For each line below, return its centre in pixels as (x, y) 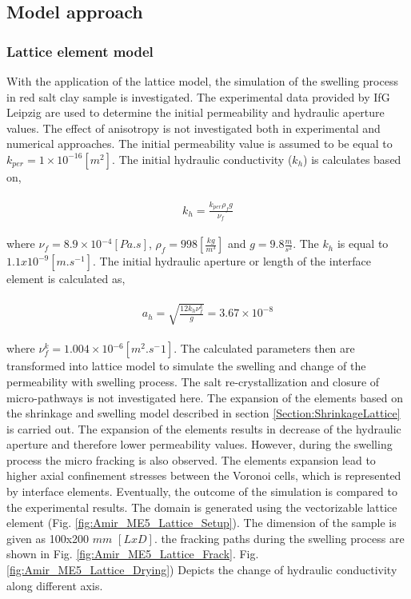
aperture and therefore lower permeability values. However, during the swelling (200, 444)
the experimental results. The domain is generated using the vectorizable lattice (202, 507)
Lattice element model (80, 51)
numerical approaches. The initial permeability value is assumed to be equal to (200, 144)
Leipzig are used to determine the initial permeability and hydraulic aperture (196, 112)
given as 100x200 (48, 538)
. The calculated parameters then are (264, 348)
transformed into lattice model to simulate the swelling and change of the (186, 366)
